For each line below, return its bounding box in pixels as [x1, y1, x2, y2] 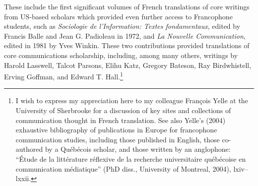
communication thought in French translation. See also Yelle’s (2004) [15, 115, 226, 125]
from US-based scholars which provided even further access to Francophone [4, 11, 233, 21]
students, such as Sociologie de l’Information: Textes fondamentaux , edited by [4, 21, 241, 31]
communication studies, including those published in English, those [15, 134, 220, 144]
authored [15, 144, 43, 154]
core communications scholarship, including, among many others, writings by [4, 50, 238, 60]
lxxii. [15, 173, 31, 184]
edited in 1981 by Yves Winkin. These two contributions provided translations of [4, 40, 250, 51]
